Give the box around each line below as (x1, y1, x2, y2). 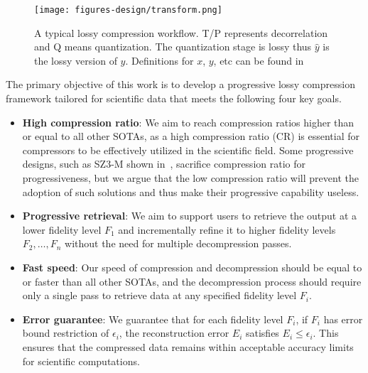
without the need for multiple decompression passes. (65, 236, 292, 251)
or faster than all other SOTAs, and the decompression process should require (22, 274, 362, 288)
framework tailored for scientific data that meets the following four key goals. (6, 91, 342, 106)
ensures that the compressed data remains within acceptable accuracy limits (22, 339, 354, 354)
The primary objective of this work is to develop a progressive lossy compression (6, 77, 355, 92)
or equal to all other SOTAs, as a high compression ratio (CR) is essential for (22, 129, 359, 144)
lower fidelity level (22, 222, 102, 237)
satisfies (245, 325, 279, 340)
